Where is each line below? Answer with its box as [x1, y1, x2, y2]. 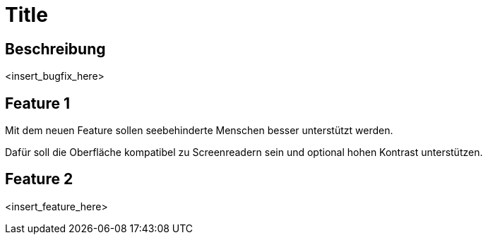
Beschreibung [5, 40, 106, 58]
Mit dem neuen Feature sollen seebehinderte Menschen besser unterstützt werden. [5, 124, 393, 137]
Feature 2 [5, 170, 73, 188]
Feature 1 [5, 94, 70, 112]
